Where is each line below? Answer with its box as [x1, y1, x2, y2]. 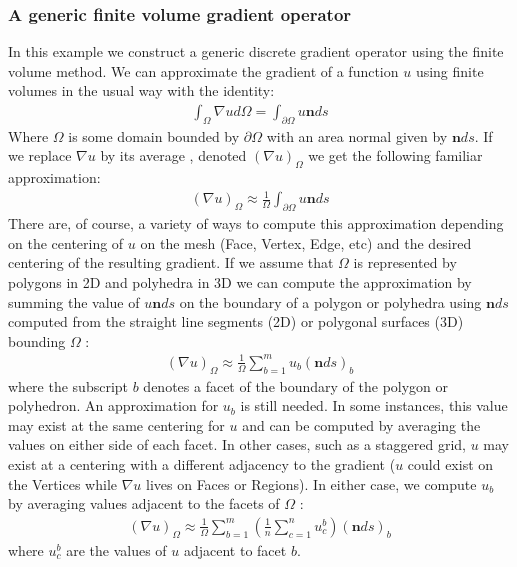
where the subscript [8, 375, 129, 396]
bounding [8, 330, 66, 351]
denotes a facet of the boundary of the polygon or [143, 375, 449, 396]
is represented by [353, 252, 457, 273]
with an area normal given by [266, 125, 448, 146]
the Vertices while [8, 473, 117, 494]
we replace [8, 145, 72, 166]
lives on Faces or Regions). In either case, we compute [146, 473, 477, 494]
